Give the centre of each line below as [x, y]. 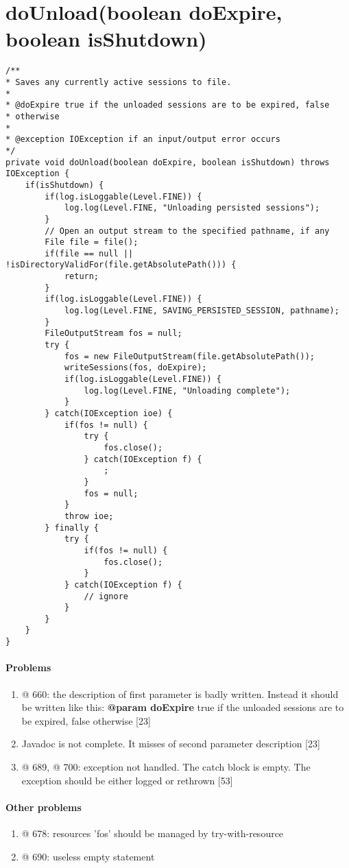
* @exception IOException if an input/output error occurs [143, 140]
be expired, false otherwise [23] [86, 720]
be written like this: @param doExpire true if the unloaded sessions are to [183, 707]
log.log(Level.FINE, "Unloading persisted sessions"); [192, 208]
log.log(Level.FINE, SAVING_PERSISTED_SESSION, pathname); [202, 311]
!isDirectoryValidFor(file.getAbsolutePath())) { [121, 265]
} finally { [72, 528]
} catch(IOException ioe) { [109, 413]
